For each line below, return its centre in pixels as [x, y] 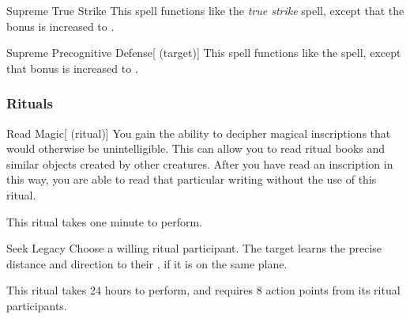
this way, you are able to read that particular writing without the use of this [192, 179]
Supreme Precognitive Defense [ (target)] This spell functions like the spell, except [204, 53]
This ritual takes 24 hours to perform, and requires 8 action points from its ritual [203, 290]
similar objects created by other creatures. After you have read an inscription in [200, 163]
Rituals [30, 103]
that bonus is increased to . [72, 68]
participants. [37, 305]
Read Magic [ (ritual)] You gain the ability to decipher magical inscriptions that [199, 133]
